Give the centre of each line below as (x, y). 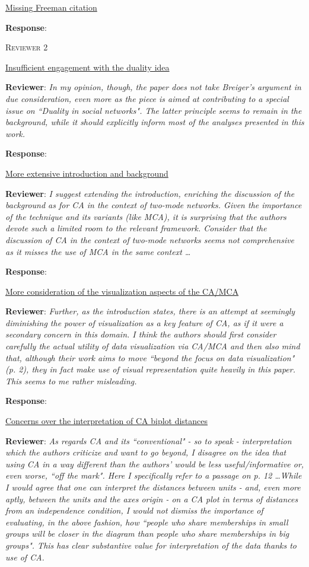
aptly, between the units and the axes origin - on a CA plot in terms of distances (152, 498)
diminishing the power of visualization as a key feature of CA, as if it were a (144, 322)
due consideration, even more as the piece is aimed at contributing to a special (147, 98)
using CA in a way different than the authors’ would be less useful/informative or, (155, 464)
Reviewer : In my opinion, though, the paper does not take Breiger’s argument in (153, 87)
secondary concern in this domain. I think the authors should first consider (141, 334)
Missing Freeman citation (51, 7)
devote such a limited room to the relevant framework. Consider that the (136, 228)
